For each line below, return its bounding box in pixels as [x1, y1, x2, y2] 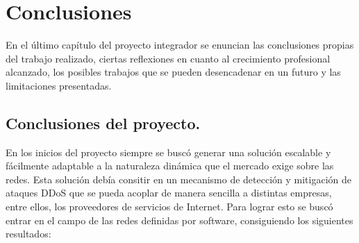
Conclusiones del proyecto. [6, 112, 201, 133]
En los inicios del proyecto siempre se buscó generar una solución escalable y [6, 144, 331, 159]
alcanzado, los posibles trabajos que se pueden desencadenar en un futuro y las [6, 65, 341, 79]
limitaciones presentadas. [6, 78, 112, 92]
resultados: [6, 226, 51, 241]
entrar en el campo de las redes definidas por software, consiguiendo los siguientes [6, 212, 353, 227]
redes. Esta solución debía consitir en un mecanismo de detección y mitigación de [6, 171, 352, 186]
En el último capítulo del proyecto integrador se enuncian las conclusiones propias [6, 37, 354, 52]
